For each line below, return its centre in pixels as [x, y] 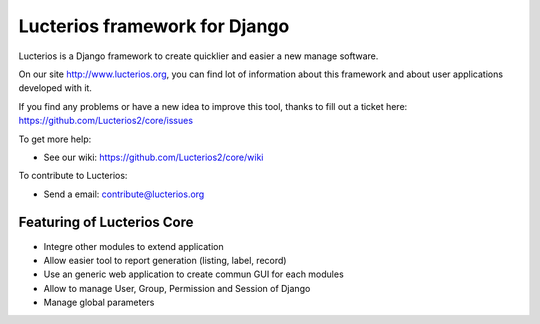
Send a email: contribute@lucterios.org [124, 194]
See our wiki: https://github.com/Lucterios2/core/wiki [153, 157]
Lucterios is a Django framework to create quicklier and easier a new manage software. [198, 56]
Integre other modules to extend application [133, 246]
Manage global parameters [99, 302]
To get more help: [55, 139]
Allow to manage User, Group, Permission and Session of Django [177, 288]
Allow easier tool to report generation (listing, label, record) [165, 260]
